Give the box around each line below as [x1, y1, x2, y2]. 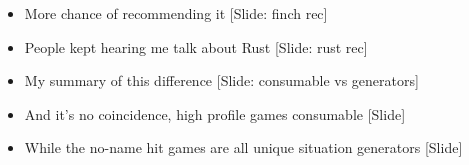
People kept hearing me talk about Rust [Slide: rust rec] [24, 36, 368, 57]
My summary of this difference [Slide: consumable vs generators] [24, 70, 419, 91]
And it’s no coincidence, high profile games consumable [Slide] [24, 103, 406, 124]
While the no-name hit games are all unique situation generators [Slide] [24, 137, 463, 158]
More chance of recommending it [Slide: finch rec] [24, 3, 328, 23]
